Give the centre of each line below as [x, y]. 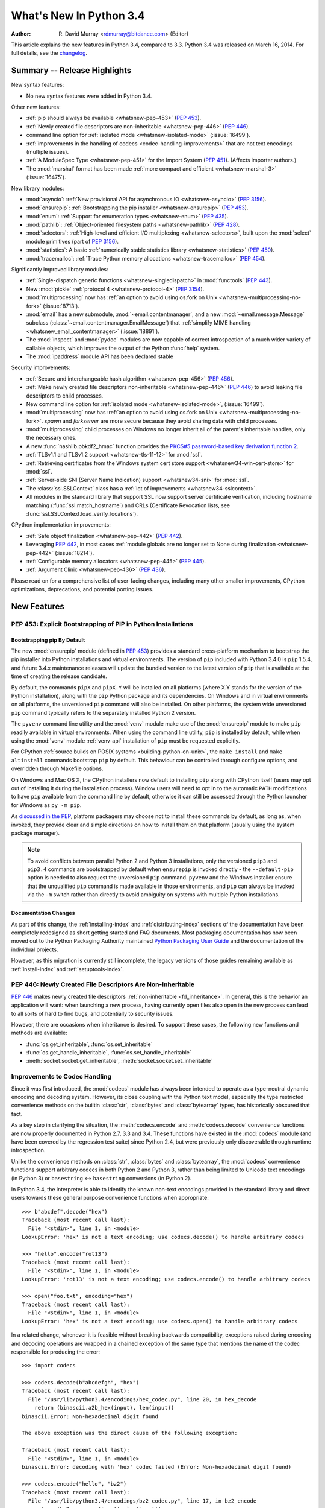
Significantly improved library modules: [60, 270]
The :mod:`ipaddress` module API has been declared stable [100, 356]
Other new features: [36, 107]
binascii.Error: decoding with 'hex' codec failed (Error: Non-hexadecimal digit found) [157, 1467]
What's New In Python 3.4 [78, 16]
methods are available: [39, 1033]
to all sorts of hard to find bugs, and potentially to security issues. [92, 1013]
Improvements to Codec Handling [61, 1077]
